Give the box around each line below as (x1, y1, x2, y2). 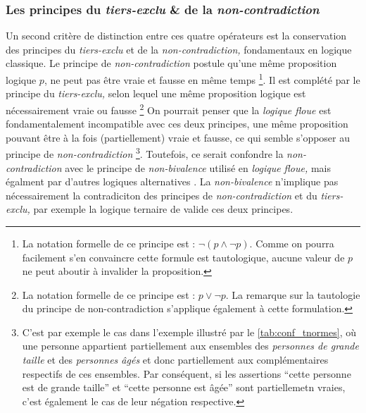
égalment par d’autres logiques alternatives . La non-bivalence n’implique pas (6, 174, 339, 189)
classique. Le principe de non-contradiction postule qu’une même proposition (6, 56, 337, 70)
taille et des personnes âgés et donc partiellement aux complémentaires (22, 352, 329, 367)
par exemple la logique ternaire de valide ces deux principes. (33, 202, 294, 216)
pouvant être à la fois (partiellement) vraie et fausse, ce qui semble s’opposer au (6, 130, 351, 144)
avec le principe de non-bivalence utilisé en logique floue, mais (65, 160, 331, 175)
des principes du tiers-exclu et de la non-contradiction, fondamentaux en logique (6, 42, 352, 56)
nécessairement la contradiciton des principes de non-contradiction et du (6, 187, 317, 202)
